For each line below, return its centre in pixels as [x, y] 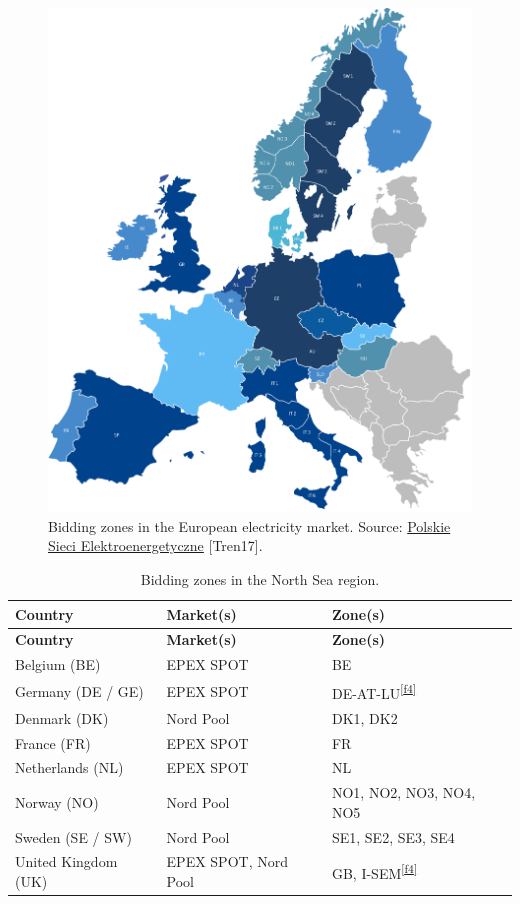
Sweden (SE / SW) [73, 836]
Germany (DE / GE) [79, 691]
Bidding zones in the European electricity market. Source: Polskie [249, 525]
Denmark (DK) [62, 717]
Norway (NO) [57, 802]
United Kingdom [66, 861]
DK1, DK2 [364, 717]
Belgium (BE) [58, 664]
